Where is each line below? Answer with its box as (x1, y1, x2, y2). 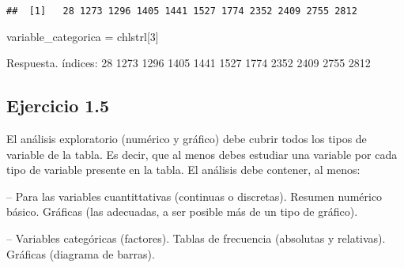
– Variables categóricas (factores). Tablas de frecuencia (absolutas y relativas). (6, 230, 386, 247)
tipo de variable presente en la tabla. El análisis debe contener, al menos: (6, 161, 361, 178)
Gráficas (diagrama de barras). (6, 245, 155, 262)
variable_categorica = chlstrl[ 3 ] (6, 28, 159, 44)
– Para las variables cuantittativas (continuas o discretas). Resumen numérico (6, 187, 383, 204)
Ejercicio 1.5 (6, 93, 110, 118)
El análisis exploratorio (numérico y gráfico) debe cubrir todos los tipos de (6, 130, 367, 147)
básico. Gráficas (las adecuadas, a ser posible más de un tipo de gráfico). (6, 203, 358, 220)
